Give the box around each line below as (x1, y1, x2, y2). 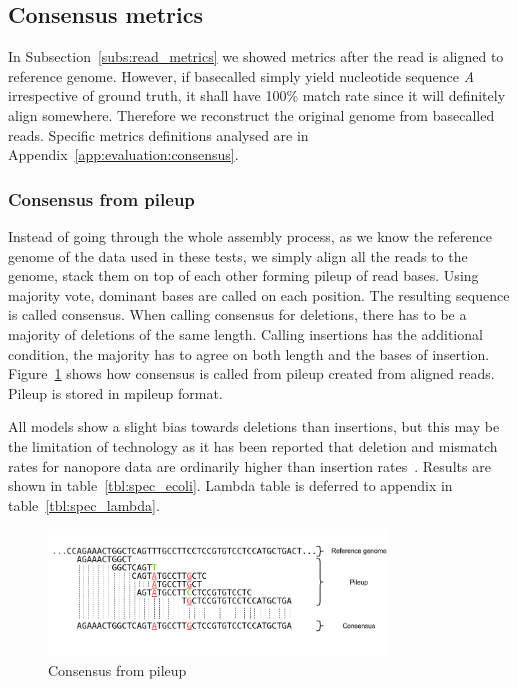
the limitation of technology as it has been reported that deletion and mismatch (8, 435, 498, 456)
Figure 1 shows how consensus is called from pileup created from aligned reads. (8, 363, 495, 384)
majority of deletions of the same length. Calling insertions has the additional (8, 323, 483, 344)
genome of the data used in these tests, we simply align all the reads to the (8, 245, 468, 266)
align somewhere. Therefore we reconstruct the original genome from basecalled (8, 104, 495, 125)
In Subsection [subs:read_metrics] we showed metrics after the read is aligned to (8, 46, 504, 67)
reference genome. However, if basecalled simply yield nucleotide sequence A (8, 65, 475, 86)
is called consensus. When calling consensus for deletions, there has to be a (8, 304, 467, 325)
